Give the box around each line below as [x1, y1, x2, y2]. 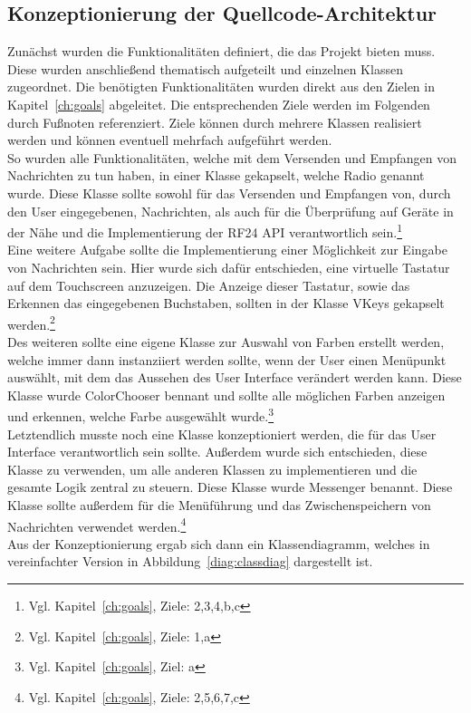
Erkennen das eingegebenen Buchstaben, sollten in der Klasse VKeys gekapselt [7, 294, 445, 313]
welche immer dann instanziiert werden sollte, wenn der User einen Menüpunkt [7, 350, 447, 369]
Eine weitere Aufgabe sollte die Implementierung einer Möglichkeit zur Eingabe [7, 240, 447, 259]
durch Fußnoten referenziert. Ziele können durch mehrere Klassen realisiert [7, 112, 422, 131]
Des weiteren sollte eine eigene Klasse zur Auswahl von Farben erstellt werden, [7, 332, 445, 352]
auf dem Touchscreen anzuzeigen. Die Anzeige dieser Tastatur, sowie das [7, 275, 410, 294]
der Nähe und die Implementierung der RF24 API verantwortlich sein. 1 [7, 220, 403, 241]
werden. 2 [7, 312, 55, 333]
